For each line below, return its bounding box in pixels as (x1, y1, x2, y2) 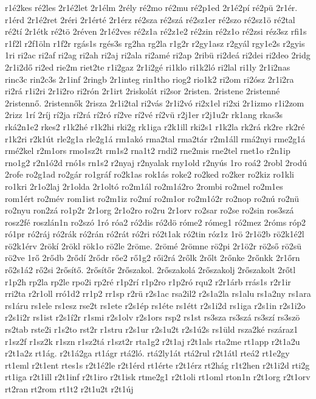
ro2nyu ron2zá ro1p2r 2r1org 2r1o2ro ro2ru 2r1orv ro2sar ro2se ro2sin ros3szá (5, 204, 294, 217)
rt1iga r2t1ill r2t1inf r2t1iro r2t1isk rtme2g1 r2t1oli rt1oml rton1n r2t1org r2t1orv (5, 370, 311, 383)
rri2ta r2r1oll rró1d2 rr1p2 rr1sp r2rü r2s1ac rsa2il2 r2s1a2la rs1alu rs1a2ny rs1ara (5, 287, 311, 300)
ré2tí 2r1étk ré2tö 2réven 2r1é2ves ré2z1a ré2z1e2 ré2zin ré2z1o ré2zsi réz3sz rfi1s (5, 25, 307, 38)
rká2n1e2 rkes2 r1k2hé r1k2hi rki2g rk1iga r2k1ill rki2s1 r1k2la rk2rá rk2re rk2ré (5, 120, 305, 133)
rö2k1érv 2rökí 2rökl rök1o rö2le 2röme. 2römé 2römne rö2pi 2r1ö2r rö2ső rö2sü (5, 239, 301, 252)
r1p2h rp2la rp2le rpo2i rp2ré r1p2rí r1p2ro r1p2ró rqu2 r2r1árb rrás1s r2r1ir (5, 275, 291, 288)
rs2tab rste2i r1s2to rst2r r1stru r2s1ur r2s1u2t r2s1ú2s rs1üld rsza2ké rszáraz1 (5, 323, 298, 336)
